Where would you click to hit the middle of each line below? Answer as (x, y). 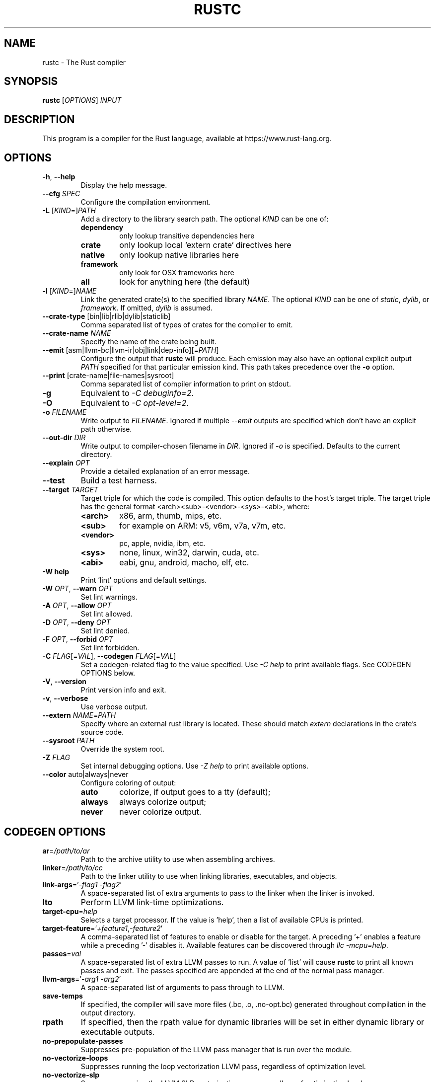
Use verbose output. (114, 707)
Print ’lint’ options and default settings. (144, 580)
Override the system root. (123, 749)
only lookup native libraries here (179, 255)
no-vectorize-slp (71, 1075)
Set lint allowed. (107, 614)
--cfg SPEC (61, 194)
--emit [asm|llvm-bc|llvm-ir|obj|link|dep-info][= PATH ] (131, 350)
